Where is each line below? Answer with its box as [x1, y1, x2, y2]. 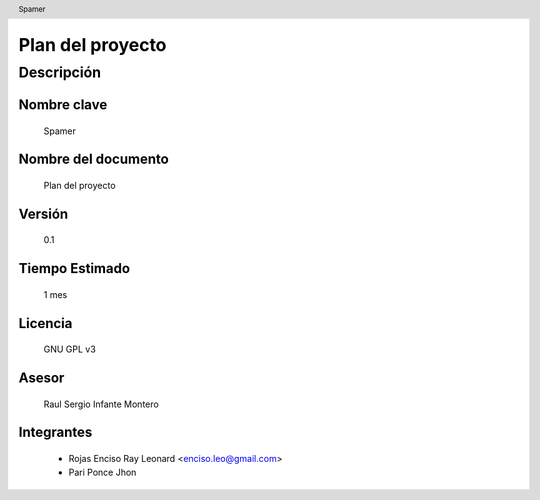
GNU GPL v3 [43, 343, 97, 355]
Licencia [18, 315, 73, 332]
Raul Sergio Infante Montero [43, 398, 159, 410]
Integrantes [18, 424, 93, 441]
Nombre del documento [18, 151, 169, 168]
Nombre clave [18, 96, 108, 113]
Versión [18, 205, 69, 222]
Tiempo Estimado [18, 260, 130, 277]
